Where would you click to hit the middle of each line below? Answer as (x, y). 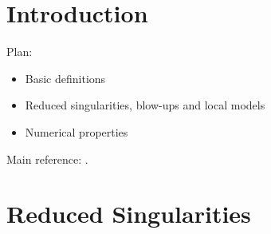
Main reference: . (47, 159)
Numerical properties (77, 131)
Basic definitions (65, 78)
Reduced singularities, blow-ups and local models (145, 105)
